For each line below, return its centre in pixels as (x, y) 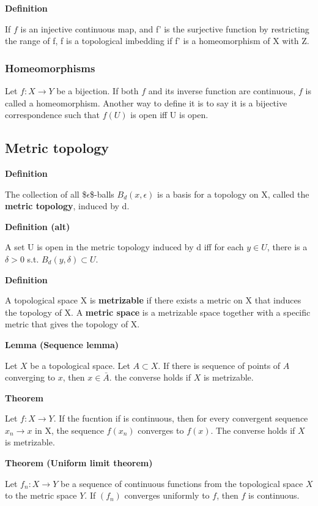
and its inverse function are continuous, (222, 91)
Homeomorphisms (50, 68)
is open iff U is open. (169, 115)
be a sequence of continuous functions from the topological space (182, 483)
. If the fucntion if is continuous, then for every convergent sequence (181, 418)
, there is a (287, 247)
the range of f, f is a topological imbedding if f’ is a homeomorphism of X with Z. (157, 41)
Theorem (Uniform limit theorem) (79, 463)
